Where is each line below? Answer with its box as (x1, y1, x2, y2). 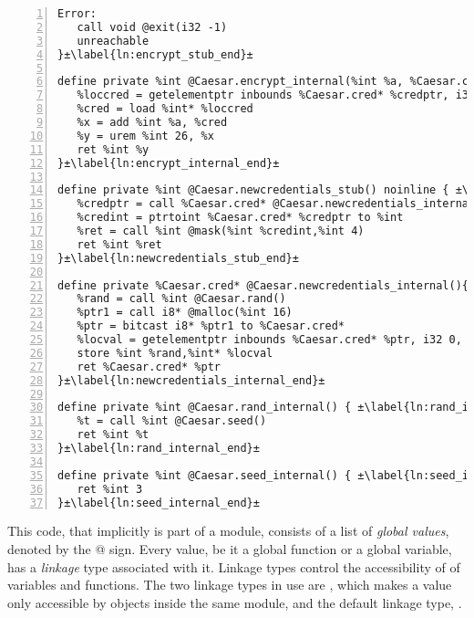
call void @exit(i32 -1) (77, 20, 228, 34)
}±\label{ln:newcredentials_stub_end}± (57, 251, 299, 265)
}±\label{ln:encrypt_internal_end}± (57, 156, 280, 170)
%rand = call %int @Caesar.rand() (77, 292, 286, 306)
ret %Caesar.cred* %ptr (77, 360, 221, 373)
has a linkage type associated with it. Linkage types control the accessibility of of (7, 557, 460, 576)
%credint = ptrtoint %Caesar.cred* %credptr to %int (77, 211, 404, 225)
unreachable (77, 34, 149, 47)
